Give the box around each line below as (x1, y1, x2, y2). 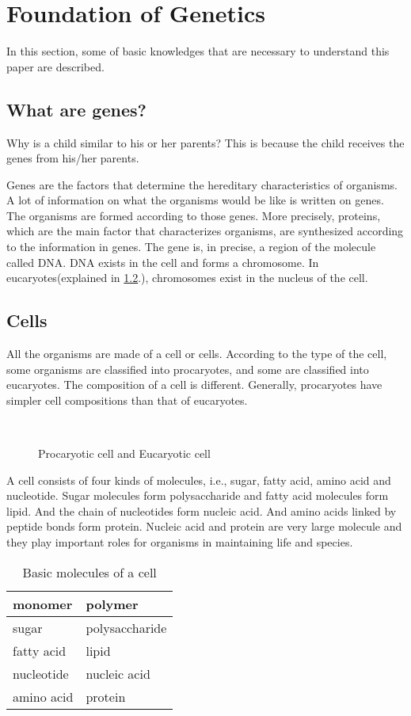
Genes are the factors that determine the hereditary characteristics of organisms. (6, 176, 398, 192)
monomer (13, 594, 73, 613)
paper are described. (6, 58, 105, 74)
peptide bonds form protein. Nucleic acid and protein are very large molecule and (6, 518, 402, 535)
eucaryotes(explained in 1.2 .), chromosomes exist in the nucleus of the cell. (6, 269, 368, 286)
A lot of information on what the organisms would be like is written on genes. (6, 192, 384, 208)
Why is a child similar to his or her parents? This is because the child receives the (6, 134, 405, 150)
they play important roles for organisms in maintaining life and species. (6, 534, 353, 550)
